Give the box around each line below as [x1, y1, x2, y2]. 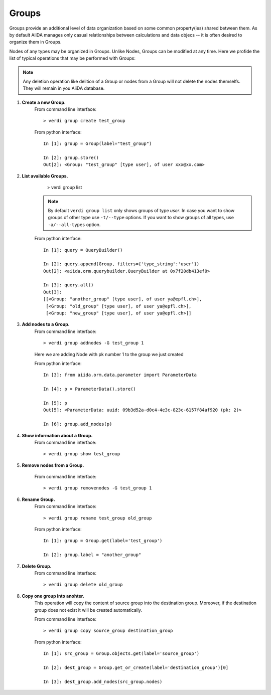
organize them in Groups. [9, 39, 62, 45]
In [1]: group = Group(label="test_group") [43, 141, 152, 146]
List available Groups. [22, 173, 68, 179]
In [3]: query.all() [43, 282, 94, 288]
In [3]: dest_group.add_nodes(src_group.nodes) [43, 678, 163, 684]
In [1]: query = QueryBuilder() [43, 247, 123, 253]
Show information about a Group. [22, 432, 93, 438]
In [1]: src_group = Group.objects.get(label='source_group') [43, 651, 200, 656]
